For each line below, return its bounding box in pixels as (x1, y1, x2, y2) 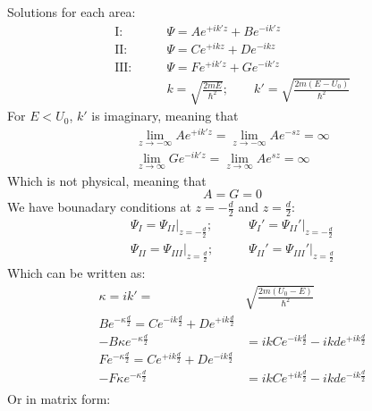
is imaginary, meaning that (91, 106, 239, 125)
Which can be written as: (7, 264, 146, 282)
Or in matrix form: (7, 390, 111, 408)
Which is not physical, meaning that (7, 171, 207, 189)
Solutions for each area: (7, 3, 136, 21)
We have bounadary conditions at (7, 197, 191, 216)
